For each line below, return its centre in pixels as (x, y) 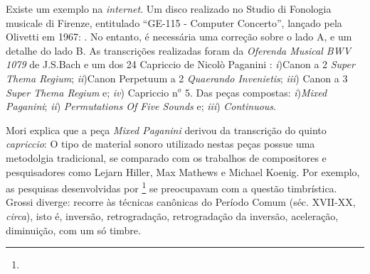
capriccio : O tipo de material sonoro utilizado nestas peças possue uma (160, 144)
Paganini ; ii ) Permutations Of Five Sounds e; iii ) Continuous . (141, 106)
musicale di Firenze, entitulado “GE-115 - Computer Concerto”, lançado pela (174, 22)
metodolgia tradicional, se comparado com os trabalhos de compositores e (166, 157)
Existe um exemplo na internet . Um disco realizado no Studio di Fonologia (169, 9)
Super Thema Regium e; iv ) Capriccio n (92, 92)
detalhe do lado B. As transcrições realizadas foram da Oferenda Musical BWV (179, 50)
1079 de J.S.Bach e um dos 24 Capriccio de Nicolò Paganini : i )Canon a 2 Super (180, 64)
